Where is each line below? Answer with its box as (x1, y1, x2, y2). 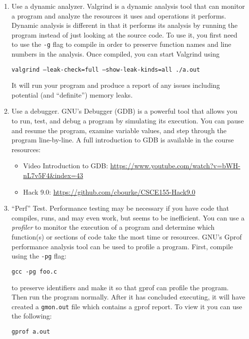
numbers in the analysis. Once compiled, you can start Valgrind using (11, 49, 220, 59)
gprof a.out (11, 328, 50, 335)
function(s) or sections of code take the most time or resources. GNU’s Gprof (11, 232, 242, 241)
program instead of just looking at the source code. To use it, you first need (11, 29, 238, 40)
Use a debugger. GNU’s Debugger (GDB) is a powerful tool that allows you (11, 106, 237, 116)
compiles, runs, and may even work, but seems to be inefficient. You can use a (11, 212, 245, 222)
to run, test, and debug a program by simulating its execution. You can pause (11, 116, 244, 126)
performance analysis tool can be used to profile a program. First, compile (11, 241, 233, 251)
